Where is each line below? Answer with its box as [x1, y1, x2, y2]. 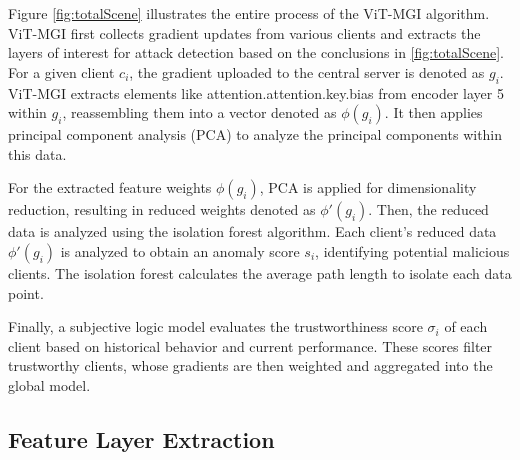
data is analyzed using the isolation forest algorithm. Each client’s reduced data [8, 221, 497, 242]
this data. [8, 143, 67, 164]
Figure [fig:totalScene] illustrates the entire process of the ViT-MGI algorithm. [8, 3, 490, 23]
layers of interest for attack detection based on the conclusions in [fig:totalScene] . [8, 42, 504, 63]
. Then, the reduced [368, 199, 489, 220]
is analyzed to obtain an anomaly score [60, 240, 300, 261]
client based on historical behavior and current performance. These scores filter [8, 335, 493, 356]
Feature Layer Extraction [8, 423, 275, 454]
